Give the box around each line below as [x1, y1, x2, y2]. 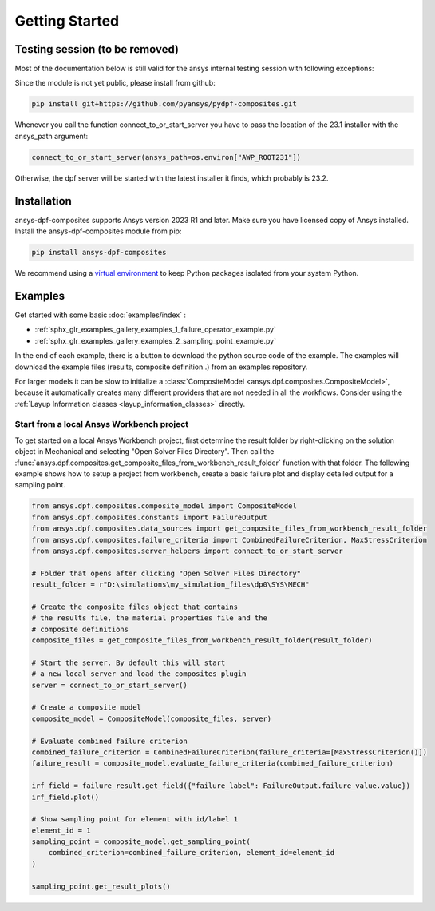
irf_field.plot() [31, 792, 100, 802]
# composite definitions [31, 624, 129, 634]
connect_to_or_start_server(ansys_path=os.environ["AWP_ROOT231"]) [31, 153, 302, 161]
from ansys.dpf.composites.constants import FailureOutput [31, 512, 267, 522]
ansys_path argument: [14, 131, 89, 141]
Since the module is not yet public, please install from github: [14, 78, 216, 88]
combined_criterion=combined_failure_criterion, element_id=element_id [48, 848, 335, 857]
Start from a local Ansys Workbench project [14, 419, 189, 430]
